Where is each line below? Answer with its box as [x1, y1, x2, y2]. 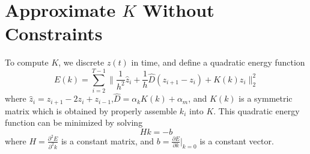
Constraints [5, 21, 103, 46]
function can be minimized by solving [5, 116, 143, 129]
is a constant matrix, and [61, 134, 154, 147]
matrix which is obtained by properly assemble [5, 104, 177, 117]
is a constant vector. [199, 134, 274, 147]
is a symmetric [239, 92, 293, 105]
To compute [5, 56, 49, 69]
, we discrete [58, 56, 105, 69]
